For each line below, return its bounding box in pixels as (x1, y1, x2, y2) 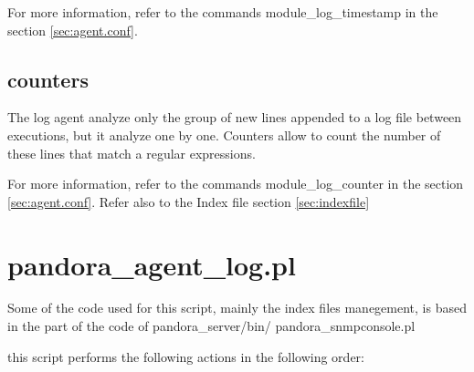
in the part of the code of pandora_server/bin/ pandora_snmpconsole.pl (7, 316, 416, 336)
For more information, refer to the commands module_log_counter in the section (7, 174, 464, 193)
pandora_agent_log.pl (7, 245, 296, 283)
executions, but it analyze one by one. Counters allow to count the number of (7, 125, 441, 144)
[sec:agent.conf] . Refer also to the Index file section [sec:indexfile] (7, 191, 370, 211)
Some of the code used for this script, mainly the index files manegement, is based (7, 298, 467, 317)
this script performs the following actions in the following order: (7, 346, 364, 366)
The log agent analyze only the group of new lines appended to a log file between (7, 108, 462, 127)
